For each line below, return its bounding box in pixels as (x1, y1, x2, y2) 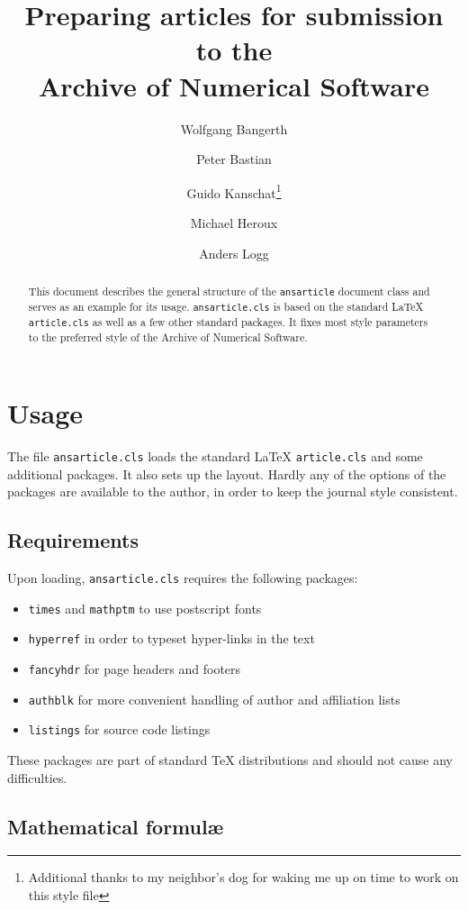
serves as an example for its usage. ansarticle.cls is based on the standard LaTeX (28, 299, 424, 314)
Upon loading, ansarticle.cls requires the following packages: (7, 568, 358, 587)
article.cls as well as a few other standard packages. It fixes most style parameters (28, 314, 428, 330)
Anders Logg (199, 243, 269, 262)
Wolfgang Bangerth (180, 119, 288, 138)
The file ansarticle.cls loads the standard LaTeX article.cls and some (7, 446, 423, 465)
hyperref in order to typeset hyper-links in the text (28, 629, 315, 648)
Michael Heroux (190, 213, 278, 232)
